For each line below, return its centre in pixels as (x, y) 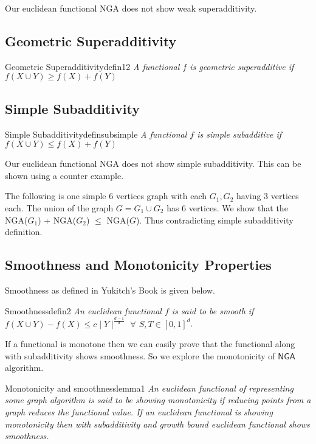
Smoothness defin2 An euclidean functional (83, 310)
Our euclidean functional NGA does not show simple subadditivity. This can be (153, 164)
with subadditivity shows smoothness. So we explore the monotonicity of (140, 355)
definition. (24, 232)
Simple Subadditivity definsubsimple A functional (96, 134)
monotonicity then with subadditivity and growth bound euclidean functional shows (157, 424)
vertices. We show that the (238, 207)
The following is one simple (56, 196)
